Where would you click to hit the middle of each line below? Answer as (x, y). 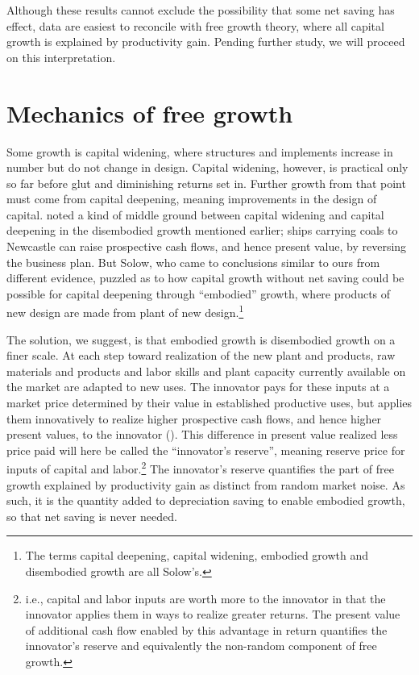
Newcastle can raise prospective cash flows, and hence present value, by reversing (207, 246)
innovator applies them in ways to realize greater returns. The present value (213, 614)
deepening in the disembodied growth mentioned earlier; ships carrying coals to (202, 230)
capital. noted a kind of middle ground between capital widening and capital (195, 214)
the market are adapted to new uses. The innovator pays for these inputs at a (198, 387)
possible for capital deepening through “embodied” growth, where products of (199, 293)
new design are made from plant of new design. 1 (125, 311)
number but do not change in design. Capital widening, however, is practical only (207, 167)
